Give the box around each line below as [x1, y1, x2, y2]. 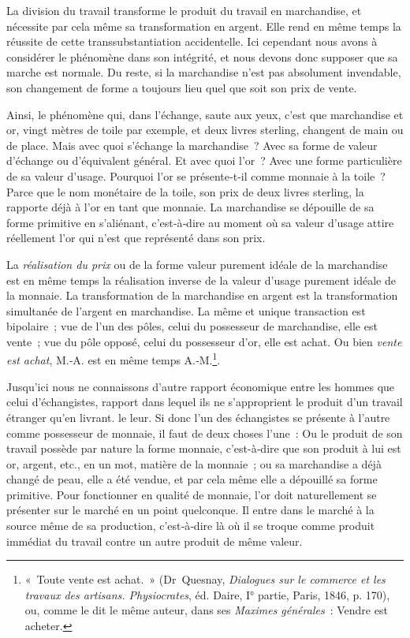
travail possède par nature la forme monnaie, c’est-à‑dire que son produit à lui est [6, 440, 401, 457]
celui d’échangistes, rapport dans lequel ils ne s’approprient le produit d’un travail [6, 394, 403, 410]
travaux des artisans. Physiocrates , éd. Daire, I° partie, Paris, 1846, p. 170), [24, 586, 390, 603]
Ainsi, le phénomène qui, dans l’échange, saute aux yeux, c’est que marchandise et [6, 106, 404, 122]
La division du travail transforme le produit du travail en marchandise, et [6, 2, 362, 18]
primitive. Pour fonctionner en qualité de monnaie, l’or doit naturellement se [6, 486, 377, 502]
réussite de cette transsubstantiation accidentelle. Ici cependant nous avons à [6, 33, 378, 50]
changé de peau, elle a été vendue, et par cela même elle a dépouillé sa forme [6, 471, 378, 487]
